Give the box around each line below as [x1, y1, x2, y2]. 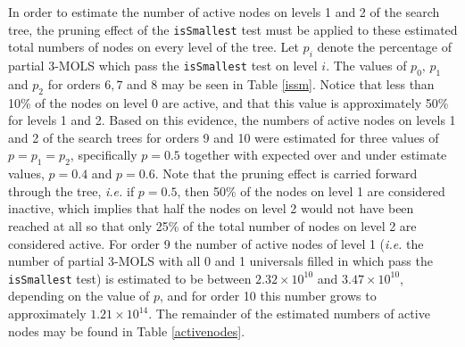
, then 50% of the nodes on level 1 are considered [177, 181, 445, 200]
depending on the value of [8, 286, 150, 305]
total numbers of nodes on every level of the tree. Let [8, 37, 299, 56]
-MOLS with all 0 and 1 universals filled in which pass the [114, 252, 433, 270]
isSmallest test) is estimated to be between [8, 269, 252, 287]
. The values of [326, 56, 407, 75]
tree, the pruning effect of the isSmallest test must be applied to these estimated [8, 20, 458, 38]
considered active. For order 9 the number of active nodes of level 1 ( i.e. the [8, 234, 424, 252]
